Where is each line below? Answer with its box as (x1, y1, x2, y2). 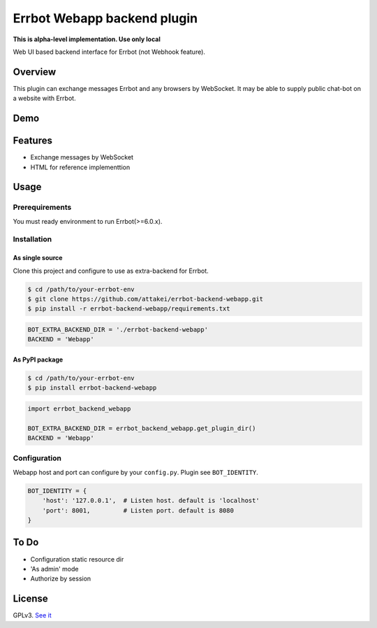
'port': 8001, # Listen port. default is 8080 (42, 506, 234, 514)
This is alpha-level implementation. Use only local (13, 35, 161, 43)
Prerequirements (13, 203, 72, 213)
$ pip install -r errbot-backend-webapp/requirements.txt (27, 305, 230, 313)
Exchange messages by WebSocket (30, 153, 134, 162)
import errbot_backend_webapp (27, 404, 131, 413)
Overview (13, 66, 57, 78)
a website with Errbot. (13, 94, 76, 103)
